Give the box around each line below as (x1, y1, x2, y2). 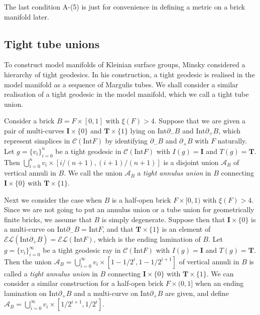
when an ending (195, 278, 244, 288)
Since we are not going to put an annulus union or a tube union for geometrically (4, 204, 254, 215)
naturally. (217, 135, 247, 146)
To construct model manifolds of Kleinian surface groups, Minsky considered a (4, 59, 245, 70)
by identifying (105, 135, 148, 146)
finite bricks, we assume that (4, 214, 92, 224)
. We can (206, 268, 234, 278)
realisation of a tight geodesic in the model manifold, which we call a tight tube (4, 89, 249, 99)
